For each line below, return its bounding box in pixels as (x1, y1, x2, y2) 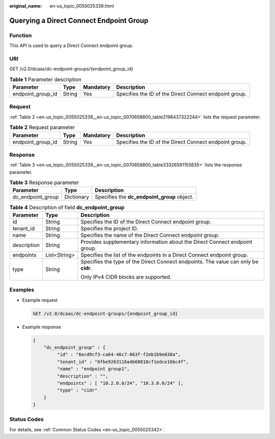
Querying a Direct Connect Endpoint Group (9, 16, 149, 25)
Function (9, 32, 32, 39)
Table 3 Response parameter (9, 179, 79, 186)
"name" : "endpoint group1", (57, 366, 130, 372)
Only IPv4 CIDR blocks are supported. (80, 273, 172, 280)
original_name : (9, 3, 42, 9)
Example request (22, 297, 58, 303)
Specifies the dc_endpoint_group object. (95, 193, 194, 201)
